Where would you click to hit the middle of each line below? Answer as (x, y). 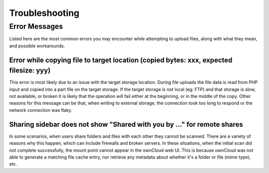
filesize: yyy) (30, 70)
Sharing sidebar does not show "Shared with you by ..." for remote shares (126, 124)
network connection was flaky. (41, 110)
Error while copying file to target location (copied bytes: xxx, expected (121, 60)
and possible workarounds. (37, 46)
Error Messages (36, 26)
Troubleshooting (44, 13)
